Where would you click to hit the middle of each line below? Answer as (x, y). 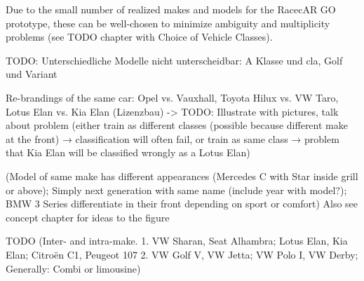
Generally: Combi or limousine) (73, 268)
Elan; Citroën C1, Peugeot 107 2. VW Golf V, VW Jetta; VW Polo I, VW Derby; (182, 254)
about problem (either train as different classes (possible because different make (177, 125)
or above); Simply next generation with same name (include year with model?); (176, 190)
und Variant (32, 74)
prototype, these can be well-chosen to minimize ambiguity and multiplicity (168, 23)
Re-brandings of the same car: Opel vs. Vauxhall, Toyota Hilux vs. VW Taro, (172, 97)
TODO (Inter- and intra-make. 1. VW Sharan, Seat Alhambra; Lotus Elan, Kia (177, 241)
